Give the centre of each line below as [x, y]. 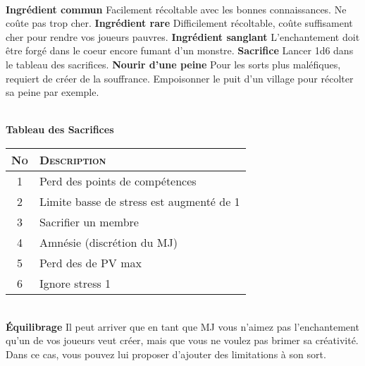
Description [73, 159]
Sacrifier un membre [89, 221]
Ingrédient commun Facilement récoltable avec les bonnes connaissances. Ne [176, 9]
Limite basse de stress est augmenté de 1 [140, 201]
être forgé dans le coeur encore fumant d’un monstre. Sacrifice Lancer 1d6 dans [180, 50]
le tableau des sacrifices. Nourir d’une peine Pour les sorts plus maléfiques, [173, 64]
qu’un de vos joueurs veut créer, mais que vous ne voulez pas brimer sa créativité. [182, 340]
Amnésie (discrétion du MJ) [108, 242]
